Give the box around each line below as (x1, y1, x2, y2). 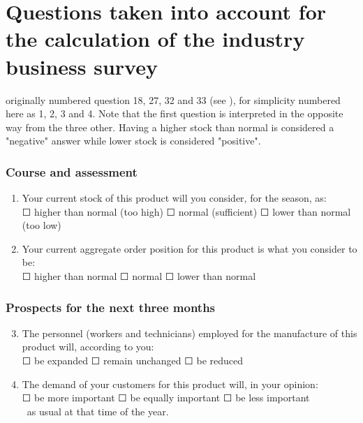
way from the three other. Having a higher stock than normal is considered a (6, 119, 334, 134)
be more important (34, 390, 115, 405)
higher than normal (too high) (34, 204, 163, 218)
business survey (6, 52, 158, 80)
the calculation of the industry (6, 24, 305, 53)
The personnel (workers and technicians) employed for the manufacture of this (22, 325, 357, 340)
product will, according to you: (22, 339, 154, 354)
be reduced (196, 353, 244, 368)
